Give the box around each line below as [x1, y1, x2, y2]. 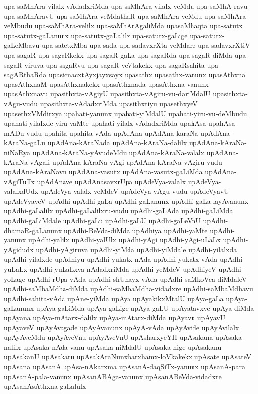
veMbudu [4, 20, 33, 31]
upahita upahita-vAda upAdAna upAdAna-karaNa [44, 127, 198, 138]
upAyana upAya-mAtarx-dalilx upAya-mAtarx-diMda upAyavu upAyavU [4, 313, 226, 322]
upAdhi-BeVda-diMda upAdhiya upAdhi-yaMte [64, 225, 208, 235]
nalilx [4, 341, 21, 352]
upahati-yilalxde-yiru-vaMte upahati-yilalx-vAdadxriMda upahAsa [4, 118, 206, 128]
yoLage [4, 273, 25, 284]
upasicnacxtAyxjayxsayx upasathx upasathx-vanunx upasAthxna [48, 69, 246, 79]
